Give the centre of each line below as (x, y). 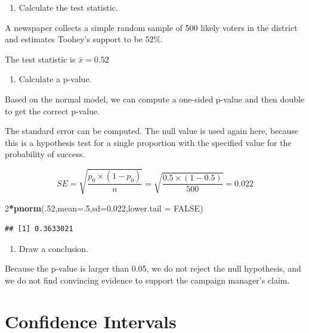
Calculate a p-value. (55, 79)
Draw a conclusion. (53, 248)
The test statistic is (40, 59)
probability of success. (45, 154)
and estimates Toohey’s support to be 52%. (84, 39)
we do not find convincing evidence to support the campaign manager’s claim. (147, 280)
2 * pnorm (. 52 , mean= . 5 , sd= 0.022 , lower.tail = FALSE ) (104, 208)
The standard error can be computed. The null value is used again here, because (152, 131)
